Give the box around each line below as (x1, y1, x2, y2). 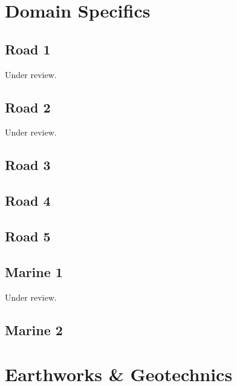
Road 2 (5, 97, 51, 116)
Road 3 (5, 155, 51, 174)
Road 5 (5, 226, 51, 245)
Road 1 (5, 39, 51, 58)
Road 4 (5, 191, 51, 210)
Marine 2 (5, 320, 63, 339)
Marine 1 (5, 262, 63, 281)
